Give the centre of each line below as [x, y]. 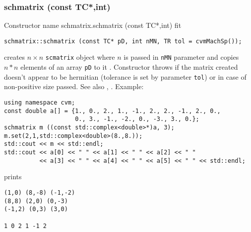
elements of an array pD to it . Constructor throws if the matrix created [129, 67]
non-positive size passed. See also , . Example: [74, 86]
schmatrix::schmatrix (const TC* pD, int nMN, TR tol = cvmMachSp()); [123, 41]
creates [15, 57]
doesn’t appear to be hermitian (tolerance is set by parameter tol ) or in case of [125, 76]
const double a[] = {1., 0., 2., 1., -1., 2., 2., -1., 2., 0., [112, 111]
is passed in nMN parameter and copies [181, 57]
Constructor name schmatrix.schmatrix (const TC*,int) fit [93, 25]
